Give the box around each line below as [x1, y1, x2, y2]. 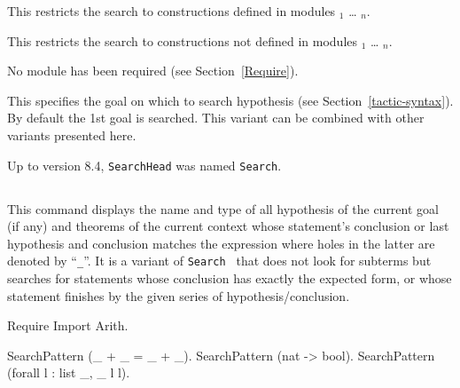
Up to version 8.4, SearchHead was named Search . [7, 155, 282, 174]
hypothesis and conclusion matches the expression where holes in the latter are [7, 234, 435, 252]
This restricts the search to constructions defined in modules [7, 2, 336, 20]
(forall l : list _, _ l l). [7, 363, 130, 382]
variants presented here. [7, 125, 136, 144]
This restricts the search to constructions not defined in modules [7, 31, 358, 50]
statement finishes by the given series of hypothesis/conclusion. [7, 286, 350, 305]
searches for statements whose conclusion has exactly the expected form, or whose [7, 269, 452, 288]
